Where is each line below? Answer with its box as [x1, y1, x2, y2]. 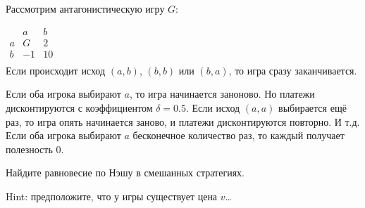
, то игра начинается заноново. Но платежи [129, 86, 315, 101]
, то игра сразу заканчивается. [228, 63, 357, 77]
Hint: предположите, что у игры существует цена [6, 188, 218, 203]
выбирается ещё [278, 100, 347, 115]
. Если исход [186, 100, 240, 115]
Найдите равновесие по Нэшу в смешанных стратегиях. [6, 165, 245, 180]
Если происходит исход [6, 63, 106, 77]
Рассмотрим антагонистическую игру [6, 1, 165, 15]
